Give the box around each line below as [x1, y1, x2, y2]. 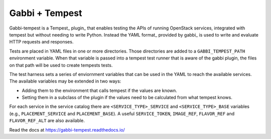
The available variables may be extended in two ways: [9, 78, 121, 84]
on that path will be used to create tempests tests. [9, 62, 113, 68]
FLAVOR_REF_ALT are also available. [9, 117, 85, 123]
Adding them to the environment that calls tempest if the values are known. [22, 87, 178, 93]
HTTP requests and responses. [9, 39, 74, 45]
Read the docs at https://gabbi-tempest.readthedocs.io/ [9, 126, 125, 132]
